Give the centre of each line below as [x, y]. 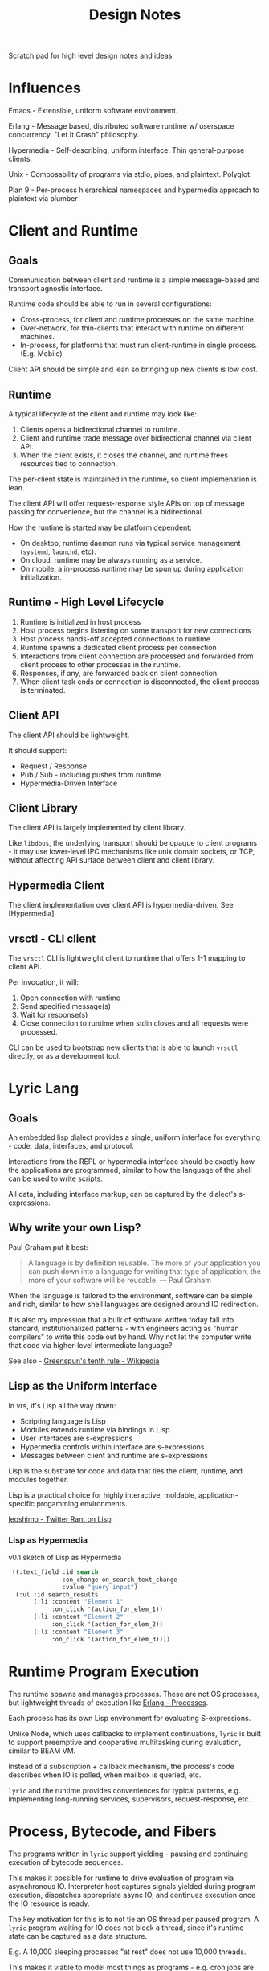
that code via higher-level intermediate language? [90, 1345]
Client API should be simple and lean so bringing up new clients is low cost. [133, 369]
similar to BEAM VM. [42, 1751]
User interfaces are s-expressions [76, 1438]
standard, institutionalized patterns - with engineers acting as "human [124, 1328]
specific [22, 1503]
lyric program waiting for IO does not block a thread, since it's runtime [126, 1928]
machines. [37, 337]
